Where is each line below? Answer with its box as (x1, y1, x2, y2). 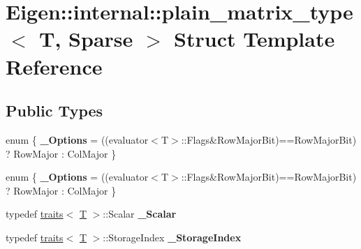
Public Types (6, 100, 103, 121)
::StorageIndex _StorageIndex (103, 229, 242, 244)
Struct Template (174, 24, 335, 53)
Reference (6, 52, 103, 80)
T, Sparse (39, 24, 133, 53)
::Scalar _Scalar (103, 206, 177, 221)
